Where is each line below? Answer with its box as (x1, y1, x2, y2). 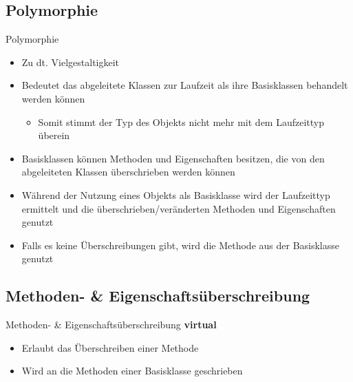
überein (38, 128, 70, 142)
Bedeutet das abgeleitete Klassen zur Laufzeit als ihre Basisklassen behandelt (21, 78, 348, 92)
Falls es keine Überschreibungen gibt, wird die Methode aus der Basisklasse (21, 237, 339, 252)
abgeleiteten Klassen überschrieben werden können (21, 165, 235, 179)
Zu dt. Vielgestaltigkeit (21, 54, 120, 69)
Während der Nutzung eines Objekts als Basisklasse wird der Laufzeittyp (21, 187, 330, 202)
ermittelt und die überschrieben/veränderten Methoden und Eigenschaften (21, 201, 336, 215)
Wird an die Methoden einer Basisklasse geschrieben (21, 363, 243, 378)
